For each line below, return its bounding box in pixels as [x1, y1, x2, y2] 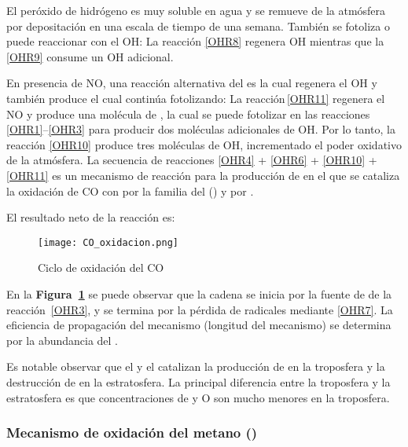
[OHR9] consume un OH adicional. [6, 48, 174, 64]
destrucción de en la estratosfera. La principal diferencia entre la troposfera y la [6, 373, 391, 390]
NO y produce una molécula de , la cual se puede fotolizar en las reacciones [6, 105, 370, 122]
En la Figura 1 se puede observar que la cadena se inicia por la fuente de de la [6, 285, 392, 302]
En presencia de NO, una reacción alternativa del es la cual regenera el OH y [6, 75, 377, 91]
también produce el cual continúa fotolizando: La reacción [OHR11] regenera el [6, 90, 385, 106]
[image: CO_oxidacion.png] [38, 236, 178, 248]
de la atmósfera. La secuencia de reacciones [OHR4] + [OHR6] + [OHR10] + [6, 152, 377, 168]
